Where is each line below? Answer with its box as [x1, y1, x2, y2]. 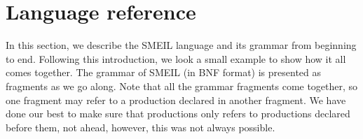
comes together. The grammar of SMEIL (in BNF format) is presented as [6, 65, 322, 80]
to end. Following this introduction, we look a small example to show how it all [6, 51, 346, 66]
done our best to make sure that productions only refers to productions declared [6, 106, 350, 121]
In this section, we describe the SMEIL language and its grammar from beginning [6, 38, 357, 52]
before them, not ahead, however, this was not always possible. [6, 119, 275, 134]
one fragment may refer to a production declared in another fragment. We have [6, 92, 346, 107]
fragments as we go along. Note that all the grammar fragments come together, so [6, 78, 358, 93]
